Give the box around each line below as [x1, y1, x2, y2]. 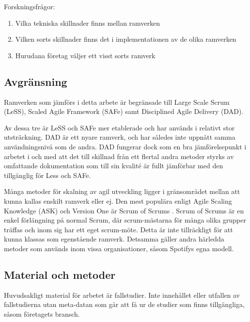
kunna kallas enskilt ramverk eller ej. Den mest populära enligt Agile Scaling [4, 195, 232, 206]
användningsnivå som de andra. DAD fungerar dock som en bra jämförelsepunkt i [4, 141, 247, 151]
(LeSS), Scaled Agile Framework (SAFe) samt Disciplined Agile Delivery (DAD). [4, 106, 244, 116]
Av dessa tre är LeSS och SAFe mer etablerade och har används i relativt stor [4, 122, 235, 132]
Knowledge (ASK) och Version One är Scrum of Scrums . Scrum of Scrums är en [4, 205, 244, 215]
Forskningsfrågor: [4, 1, 55, 11]
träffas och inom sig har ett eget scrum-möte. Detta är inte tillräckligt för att [4, 224, 233, 234]
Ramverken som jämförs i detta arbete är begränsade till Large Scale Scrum [4, 97, 230, 107]
